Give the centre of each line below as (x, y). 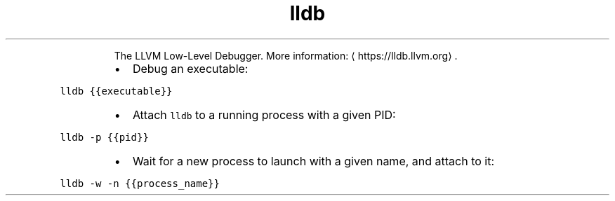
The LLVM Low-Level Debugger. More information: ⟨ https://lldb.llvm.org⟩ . (286, 55)
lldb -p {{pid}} (104, 137)
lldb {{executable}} (116, 91)
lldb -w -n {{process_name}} (140, 183)
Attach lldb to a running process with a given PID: (264, 115)
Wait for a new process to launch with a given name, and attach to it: (313, 161)
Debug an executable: (190, 68)
